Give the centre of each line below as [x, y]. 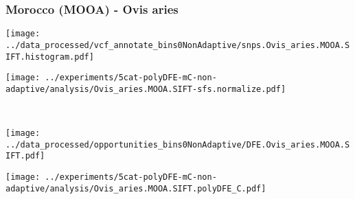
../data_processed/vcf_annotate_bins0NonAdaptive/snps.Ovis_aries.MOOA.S [178, 45]
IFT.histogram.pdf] [50, 57]
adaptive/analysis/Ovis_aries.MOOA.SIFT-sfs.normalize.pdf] [146, 89]
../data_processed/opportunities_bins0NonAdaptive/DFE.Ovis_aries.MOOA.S [178, 144]
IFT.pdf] [25, 156]
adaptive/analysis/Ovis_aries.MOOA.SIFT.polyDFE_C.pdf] [136, 188]
